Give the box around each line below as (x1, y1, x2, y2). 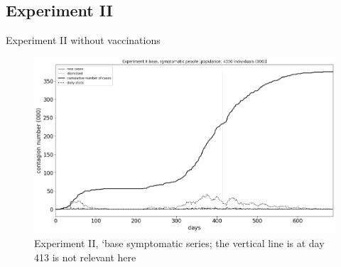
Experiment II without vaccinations (6, 33, 161, 48)
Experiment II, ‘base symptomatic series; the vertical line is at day (34, 236, 325, 251)
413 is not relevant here (34, 249, 136, 264)
